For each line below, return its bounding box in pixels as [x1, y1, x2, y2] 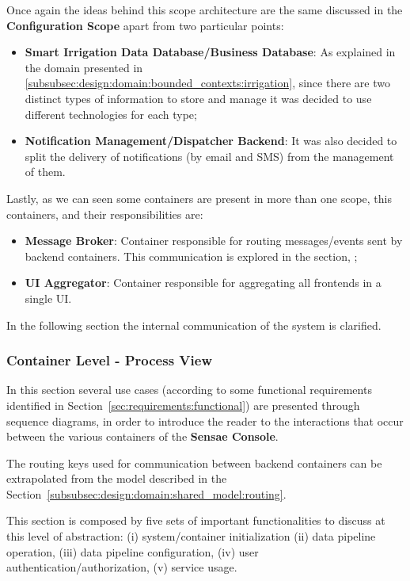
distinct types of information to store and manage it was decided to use [25, 90, 372, 106]
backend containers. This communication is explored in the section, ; [25, 247, 358, 264]
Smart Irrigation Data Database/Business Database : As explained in [25, 44, 396, 60]
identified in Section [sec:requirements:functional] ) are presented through [6, 396, 360, 413]
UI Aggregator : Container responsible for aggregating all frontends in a [25, 274, 382, 291]
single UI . [25, 289, 72, 306]
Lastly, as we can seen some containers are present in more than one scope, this [6, 189, 392, 206]
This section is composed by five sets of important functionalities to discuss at [6, 512, 385, 529]
